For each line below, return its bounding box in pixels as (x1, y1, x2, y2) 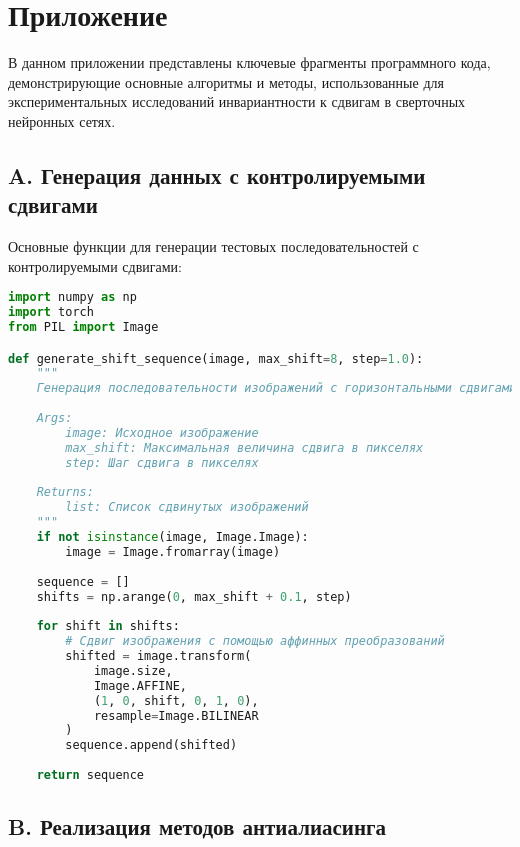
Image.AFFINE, (93, 678, 187, 693)
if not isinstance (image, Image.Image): (36, 530, 309, 545)
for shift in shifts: (36, 619, 180, 634)
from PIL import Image (8, 320, 159, 335)
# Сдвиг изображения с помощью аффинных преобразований (65, 634, 445, 649)
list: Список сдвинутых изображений (65, 500, 309, 515)
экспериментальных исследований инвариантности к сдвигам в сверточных (8, 91, 466, 112)
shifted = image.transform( (65, 649, 252, 664)
